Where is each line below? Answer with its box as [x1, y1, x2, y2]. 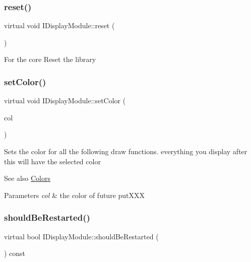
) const [4, 248, 26, 258]
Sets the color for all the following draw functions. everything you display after [4, 146, 247, 156]
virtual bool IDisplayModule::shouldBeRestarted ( [4, 231, 159, 241]
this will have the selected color [4, 156, 101, 166]
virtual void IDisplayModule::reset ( [4, 20, 115, 31]
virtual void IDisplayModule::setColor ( [4, 95, 126, 106]
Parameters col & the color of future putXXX [4, 189, 145, 200]
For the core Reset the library [4, 54, 96, 64]
